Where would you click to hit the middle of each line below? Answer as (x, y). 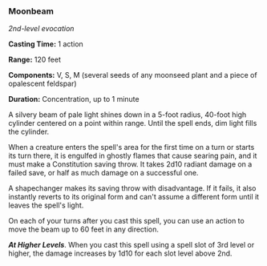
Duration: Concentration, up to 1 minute (74, 99)
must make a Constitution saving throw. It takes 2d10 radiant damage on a (130, 164)
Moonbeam (31, 11)
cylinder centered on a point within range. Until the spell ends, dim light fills (133, 123)
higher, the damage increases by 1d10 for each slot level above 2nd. (120, 253)
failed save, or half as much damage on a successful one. (103, 173)
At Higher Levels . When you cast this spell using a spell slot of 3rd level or (131, 245)
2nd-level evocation (41, 29)
